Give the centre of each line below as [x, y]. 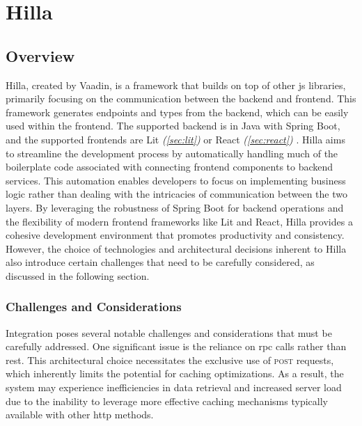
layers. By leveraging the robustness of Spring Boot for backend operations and [175, 207]
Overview [40, 55]
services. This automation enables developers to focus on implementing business [176, 180]
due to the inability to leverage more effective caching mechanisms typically [167, 401]
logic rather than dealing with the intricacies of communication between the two [176, 194]
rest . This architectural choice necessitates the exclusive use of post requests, [170, 360]
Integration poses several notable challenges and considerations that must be [169, 332]
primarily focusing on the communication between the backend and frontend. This [181, 98]
